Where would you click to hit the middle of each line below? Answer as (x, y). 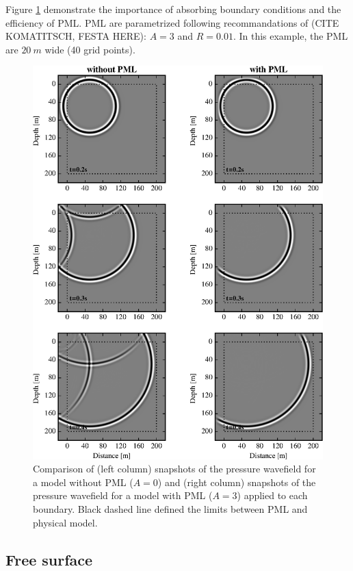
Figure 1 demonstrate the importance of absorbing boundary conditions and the (173, 9)
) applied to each (272, 495)
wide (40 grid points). (90, 49)
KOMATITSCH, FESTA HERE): (76, 36)
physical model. (65, 522)
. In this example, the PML (290, 36)
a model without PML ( (83, 482)
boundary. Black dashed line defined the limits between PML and (170, 509)
